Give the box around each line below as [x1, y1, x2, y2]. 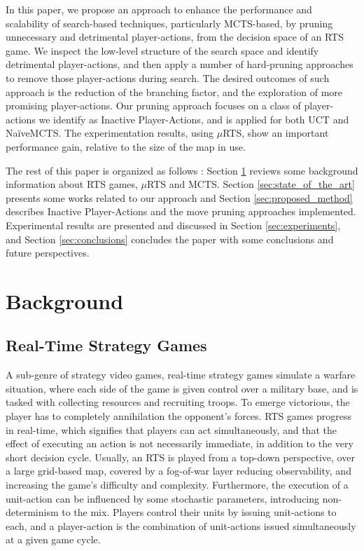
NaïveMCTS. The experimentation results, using [6, 125, 214, 140]
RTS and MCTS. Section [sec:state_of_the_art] [147, 177, 355, 191]
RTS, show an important [223, 125, 329, 140]
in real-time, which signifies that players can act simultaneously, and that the [6, 422, 337, 437]
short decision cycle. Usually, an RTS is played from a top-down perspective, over [6, 449, 355, 464]
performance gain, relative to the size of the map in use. [6, 139, 246, 154]
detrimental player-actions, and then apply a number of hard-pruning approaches [6, 57, 353, 72]
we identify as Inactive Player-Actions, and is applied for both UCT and [38, 111, 349, 126]
